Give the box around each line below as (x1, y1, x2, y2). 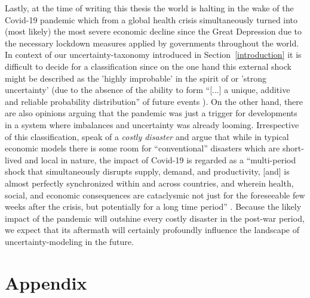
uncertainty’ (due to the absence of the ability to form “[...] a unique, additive (5, 83, 290, 96)
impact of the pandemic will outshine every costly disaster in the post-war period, (5, 212, 305, 224)
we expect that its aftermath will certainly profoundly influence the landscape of (5, 223, 300, 236)
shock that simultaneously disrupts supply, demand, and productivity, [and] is (5, 165, 290, 178)
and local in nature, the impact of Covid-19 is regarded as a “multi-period (24, 153, 296, 166)
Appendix (5, 270, 87, 294)
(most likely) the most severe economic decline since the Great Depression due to (5, 25, 302, 38)
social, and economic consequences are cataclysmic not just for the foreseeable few (5, 188, 305, 201)
